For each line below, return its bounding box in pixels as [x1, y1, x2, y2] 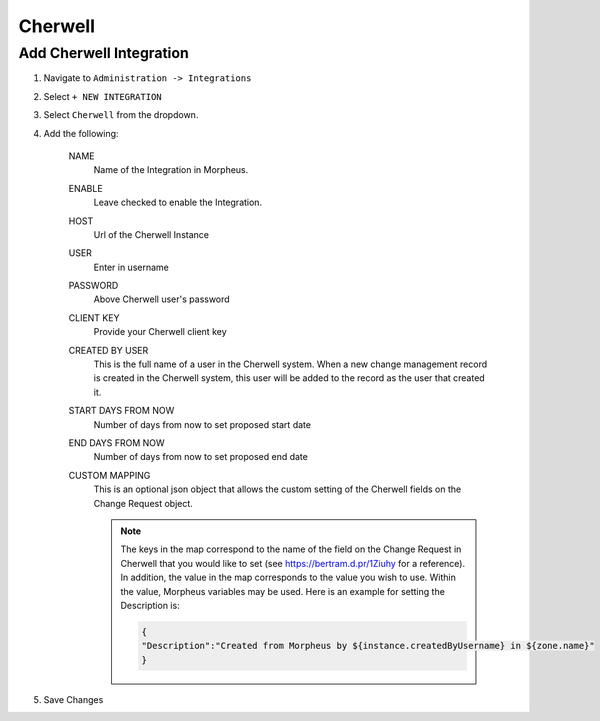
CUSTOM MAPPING [68, 469, 151, 481]
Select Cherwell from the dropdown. [43, 109, 199, 121]
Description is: [120, 599, 180, 611]
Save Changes [43, 693, 104, 705]
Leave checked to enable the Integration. [93, 196, 263, 209]
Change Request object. [93, 497, 194, 509]
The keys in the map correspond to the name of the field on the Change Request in [120, 543, 462, 555]
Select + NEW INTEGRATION [43, 90, 162, 102]
